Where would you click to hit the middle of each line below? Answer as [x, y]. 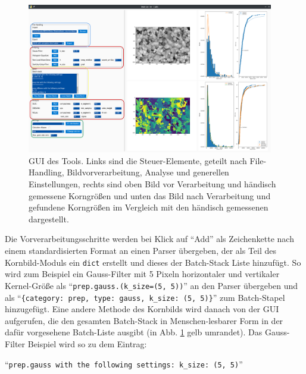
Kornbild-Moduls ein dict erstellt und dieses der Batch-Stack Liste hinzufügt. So [153, 262]
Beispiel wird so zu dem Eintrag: [87, 343]
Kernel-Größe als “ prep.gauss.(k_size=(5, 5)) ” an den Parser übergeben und [152, 285]
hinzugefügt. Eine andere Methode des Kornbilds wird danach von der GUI [142, 309]
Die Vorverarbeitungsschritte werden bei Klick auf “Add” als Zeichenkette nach [149, 239]
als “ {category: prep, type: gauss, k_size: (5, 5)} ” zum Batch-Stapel [145, 297]
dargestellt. [49, 219]
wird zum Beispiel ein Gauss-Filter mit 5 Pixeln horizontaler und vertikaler [142, 274]
